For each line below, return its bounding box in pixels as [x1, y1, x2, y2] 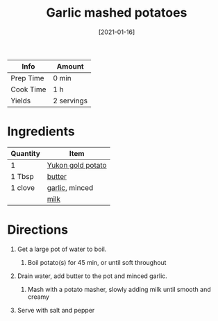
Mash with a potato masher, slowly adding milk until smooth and [27, 285, 212, 293]
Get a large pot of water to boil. [17, 245, 107, 253]
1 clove [10, 182, 35, 192]
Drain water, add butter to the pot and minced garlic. [17, 272, 168, 280]
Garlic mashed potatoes [46, 5, 187, 21]
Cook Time [10, 85, 47, 94]
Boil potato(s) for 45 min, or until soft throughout [27, 258, 167, 266]
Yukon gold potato [47, 160, 107, 170]
